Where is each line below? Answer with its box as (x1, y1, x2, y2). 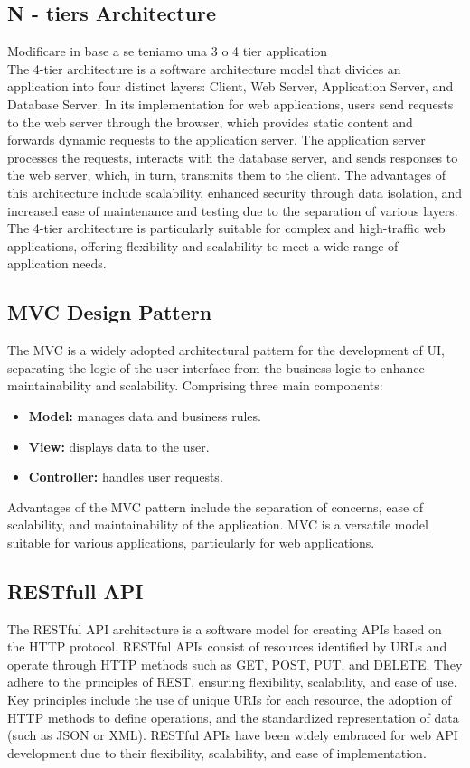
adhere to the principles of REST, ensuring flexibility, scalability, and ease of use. (7, 672, 457, 691)
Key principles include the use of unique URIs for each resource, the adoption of (7, 690, 452, 709)
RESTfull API (7, 576, 144, 604)
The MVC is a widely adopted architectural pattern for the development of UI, (7, 341, 446, 360)
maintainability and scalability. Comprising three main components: (7, 376, 383, 395)
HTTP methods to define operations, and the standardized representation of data (7, 707, 459, 726)
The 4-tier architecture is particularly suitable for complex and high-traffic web (7, 219, 446, 238)
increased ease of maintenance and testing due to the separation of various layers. (7, 201, 458, 220)
